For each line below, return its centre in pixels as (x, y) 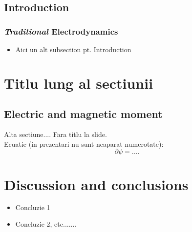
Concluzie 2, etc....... (46, 224)
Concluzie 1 (33, 207)
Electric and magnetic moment (83, 114)
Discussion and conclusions (96, 184)
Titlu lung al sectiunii (79, 83)
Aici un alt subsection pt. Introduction (73, 49)
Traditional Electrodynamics (61, 31)
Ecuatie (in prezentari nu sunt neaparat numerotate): (84, 144)
